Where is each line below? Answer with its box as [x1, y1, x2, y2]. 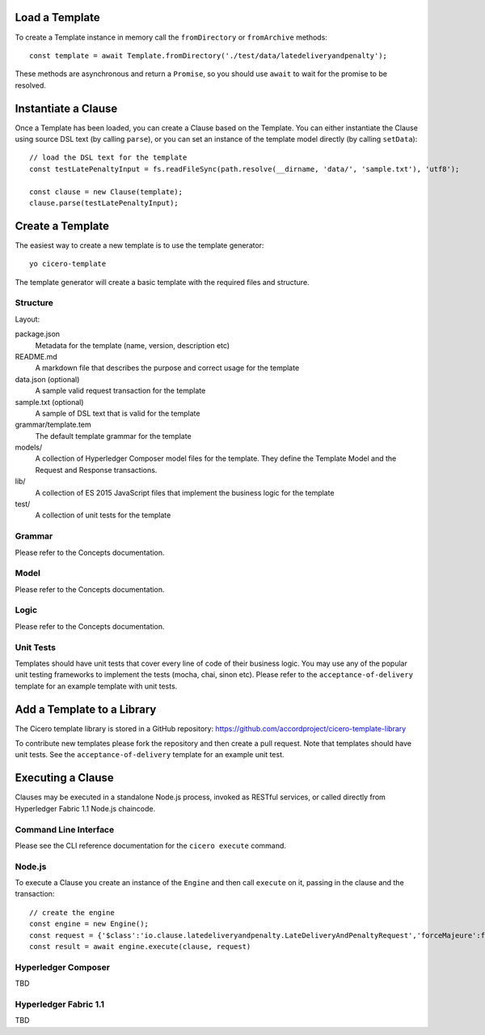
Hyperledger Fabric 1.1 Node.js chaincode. [15, 803, 156, 813]
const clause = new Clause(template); [29, 187, 183, 196]
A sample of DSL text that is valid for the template [35, 408, 200, 418]
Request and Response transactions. [35, 465, 158, 475]
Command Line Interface [15, 824, 115, 835]
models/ [15, 442, 43, 453]
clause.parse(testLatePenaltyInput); [29, 198, 179, 207]
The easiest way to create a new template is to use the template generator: [15, 240, 264, 250]
